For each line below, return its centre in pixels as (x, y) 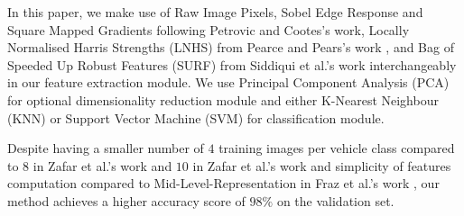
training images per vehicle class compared (337, 148)
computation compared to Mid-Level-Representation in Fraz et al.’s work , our (223, 183)
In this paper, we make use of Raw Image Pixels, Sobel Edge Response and (215, 12)
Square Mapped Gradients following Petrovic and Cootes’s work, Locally (209, 29)
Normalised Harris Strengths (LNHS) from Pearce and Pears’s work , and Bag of (231, 47)
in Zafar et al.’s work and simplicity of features (322, 165)
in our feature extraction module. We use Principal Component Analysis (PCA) (228, 82)
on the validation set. (335, 200)
